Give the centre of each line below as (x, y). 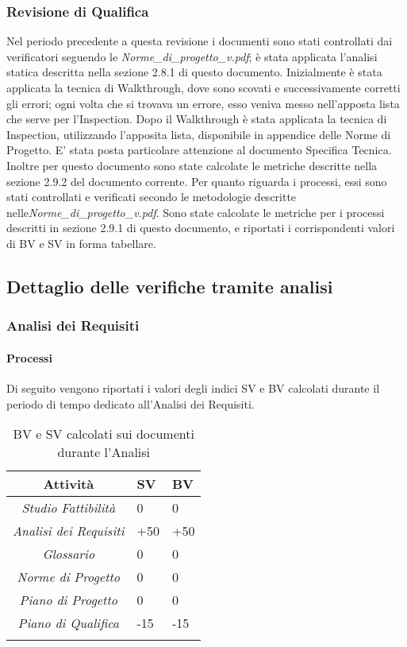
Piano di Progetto (68, 600)
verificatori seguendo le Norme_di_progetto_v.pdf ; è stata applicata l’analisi (192, 56)
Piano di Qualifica (68, 623)
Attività (69, 484)
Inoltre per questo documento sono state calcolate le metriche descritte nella (192, 165)
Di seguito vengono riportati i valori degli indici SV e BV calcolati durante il (193, 387)
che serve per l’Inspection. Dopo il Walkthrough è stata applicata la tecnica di (197, 119)
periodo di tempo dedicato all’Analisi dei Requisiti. (131, 403)
